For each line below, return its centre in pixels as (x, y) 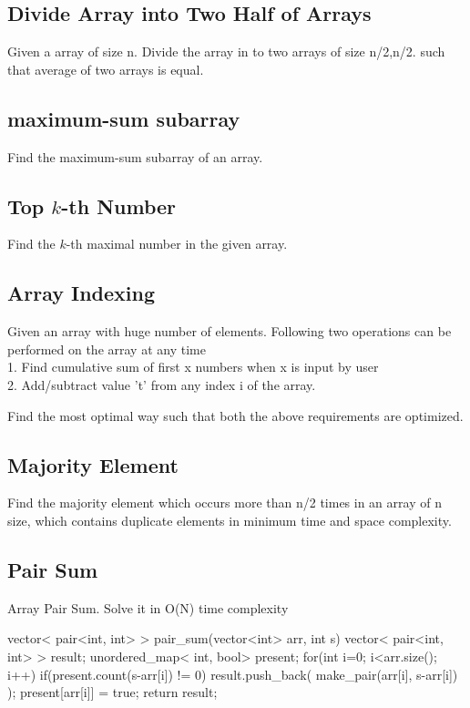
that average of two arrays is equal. (106, 69)
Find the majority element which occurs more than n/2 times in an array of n (225, 503)
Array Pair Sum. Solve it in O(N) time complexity (148, 607)
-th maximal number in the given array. (177, 244)
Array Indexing (82, 293)
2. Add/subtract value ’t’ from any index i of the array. (162, 384)
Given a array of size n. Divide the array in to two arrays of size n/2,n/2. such (226, 51)
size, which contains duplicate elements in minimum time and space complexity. (230, 520)
